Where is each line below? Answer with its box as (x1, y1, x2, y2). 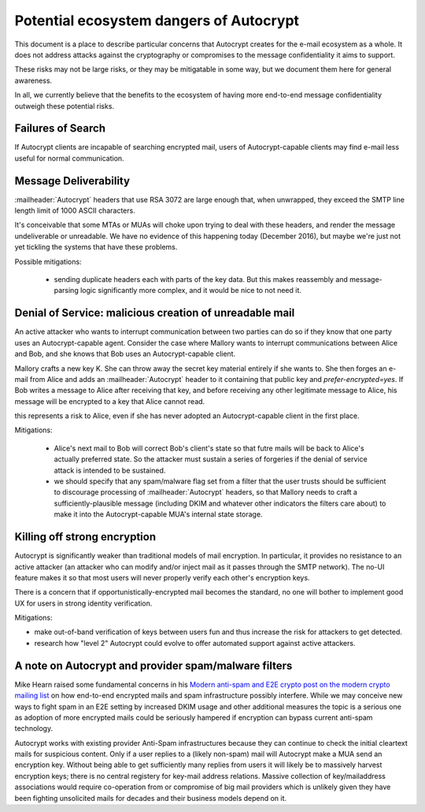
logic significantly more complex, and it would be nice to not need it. (79, 286, 302, 295)
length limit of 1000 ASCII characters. (14, 206, 135, 216)
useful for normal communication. (14, 154, 125, 163)
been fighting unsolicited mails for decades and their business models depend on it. (14, 793, 287, 803)
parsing (54, 286, 79, 295)
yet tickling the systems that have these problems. (14, 243, 178, 252)
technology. (14, 724, 54, 733)
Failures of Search (14, 122, 106, 135)
